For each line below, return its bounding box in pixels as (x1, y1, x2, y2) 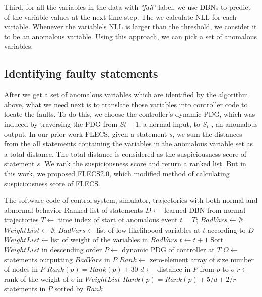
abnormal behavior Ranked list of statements (4, 204, 143, 215)
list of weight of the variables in (50, 234, 148, 245)
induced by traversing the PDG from (4, 118, 118, 129)
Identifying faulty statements (4, 65, 158, 81)
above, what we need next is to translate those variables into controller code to (4, 99, 248, 109)
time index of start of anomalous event (58, 214, 178, 225)
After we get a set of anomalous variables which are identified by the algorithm (4, 89, 248, 100)
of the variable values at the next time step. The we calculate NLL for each (4, 11, 236, 22)
